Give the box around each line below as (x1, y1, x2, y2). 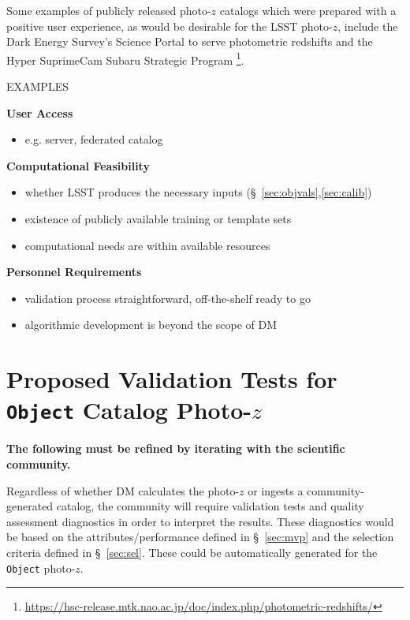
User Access (6, 104, 73, 121)
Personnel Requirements (6, 263, 142, 280)
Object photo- (6, 559, 76, 576)
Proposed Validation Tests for (6, 363, 337, 395)
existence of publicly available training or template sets (24, 211, 292, 226)
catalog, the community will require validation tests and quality (56, 498, 364, 514)
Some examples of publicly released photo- (6, 2, 211, 18)
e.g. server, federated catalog (24, 131, 163, 148)
